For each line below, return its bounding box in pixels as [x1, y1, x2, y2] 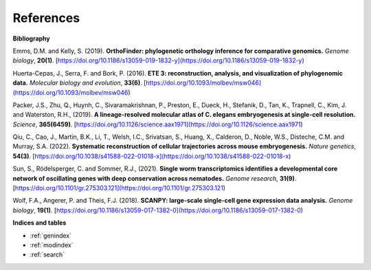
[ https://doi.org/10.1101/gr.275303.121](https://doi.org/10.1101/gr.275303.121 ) [12, 184, 226, 192]
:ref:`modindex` [30, 240, 74, 249]
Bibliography [12, 34, 51, 43]
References [12, 10, 80, 25]
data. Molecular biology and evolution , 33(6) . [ [12, 79, 146, 87]
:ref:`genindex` [30, 231, 72, 240]
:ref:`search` [30, 251, 65, 259]
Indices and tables [12, 218, 67, 227]
